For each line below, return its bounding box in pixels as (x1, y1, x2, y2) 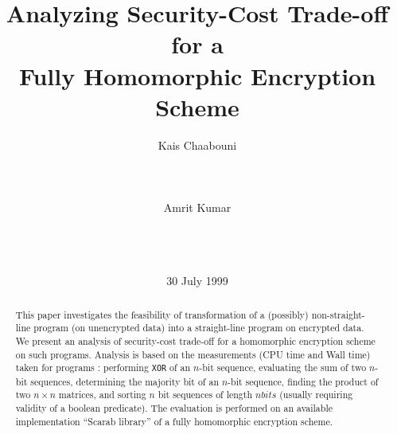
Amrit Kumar (163, 199, 232, 216)
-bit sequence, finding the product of (228, 374, 379, 388)
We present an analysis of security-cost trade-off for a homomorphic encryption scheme (15, 334, 376, 348)
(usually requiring (279, 388, 353, 401)
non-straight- (311, 307, 365, 321)
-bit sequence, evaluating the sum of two (199, 361, 367, 374)
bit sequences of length (158, 388, 253, 401)
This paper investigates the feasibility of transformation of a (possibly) (15, 307, 309, 321)
